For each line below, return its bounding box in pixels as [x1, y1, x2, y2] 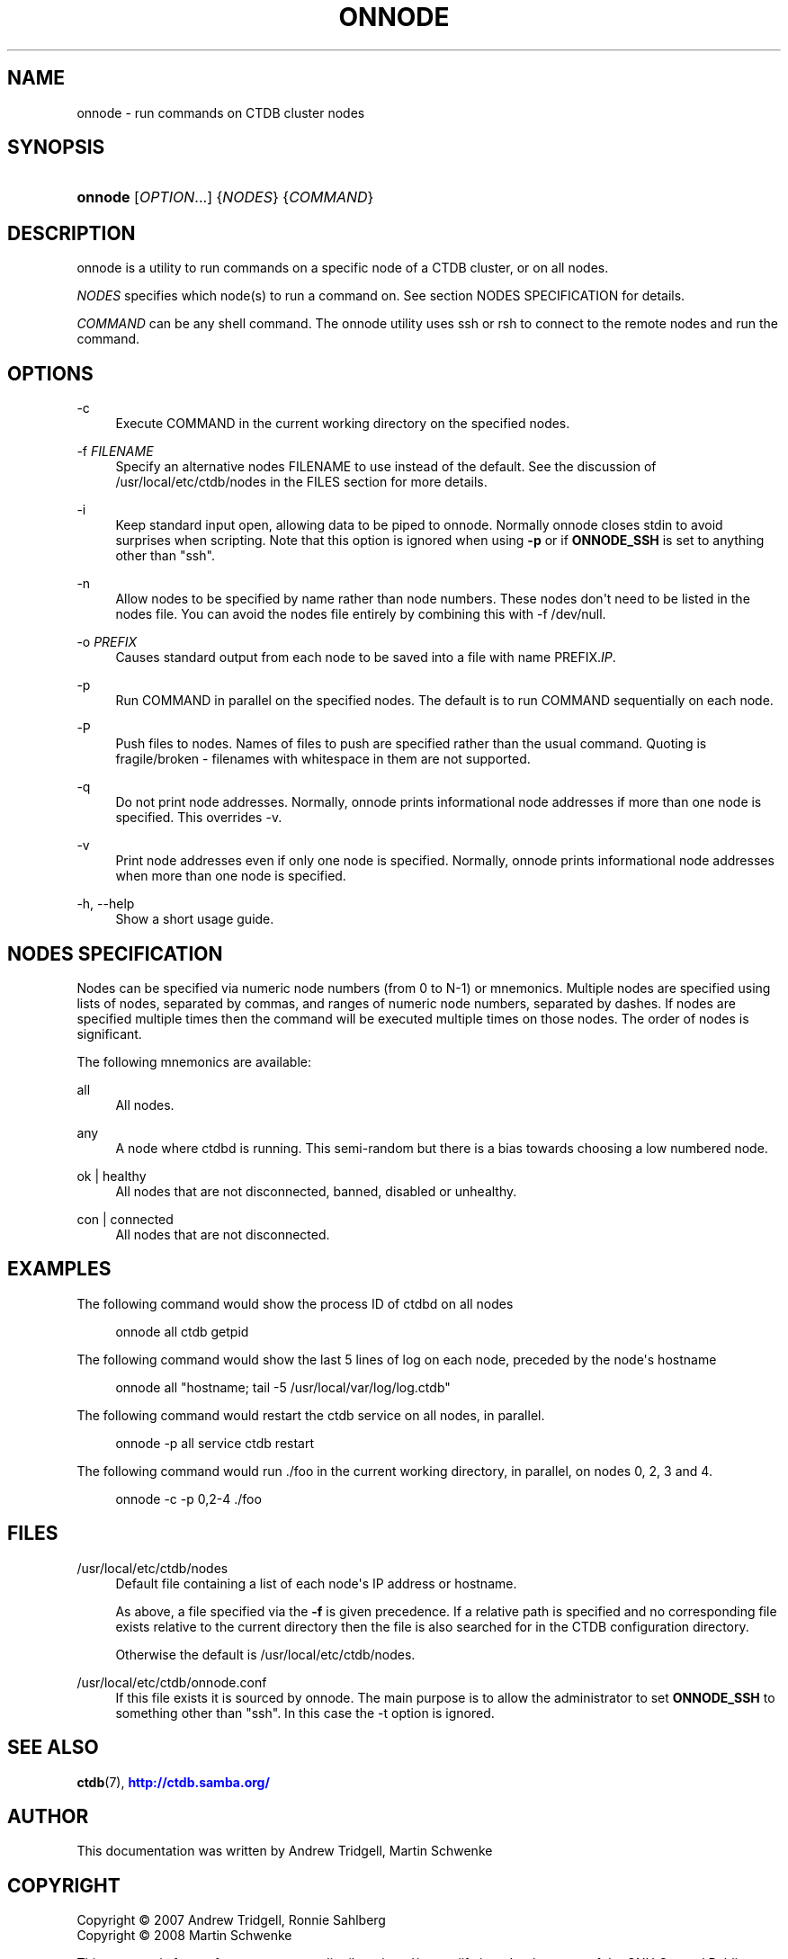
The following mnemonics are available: [76, 1053, 311, 1069]
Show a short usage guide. [115, 911, 274, 927]
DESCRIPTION [7, 221, 136, 245]
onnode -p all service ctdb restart [115, 1435, 315, 1451]
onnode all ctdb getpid [115, 1323, 249, 1339]
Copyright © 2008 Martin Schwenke [76, 1928, 292, 1944]
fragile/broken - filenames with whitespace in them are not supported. [115, 751, 531, 767]
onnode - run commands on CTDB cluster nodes [76, 104, 365, 121]
